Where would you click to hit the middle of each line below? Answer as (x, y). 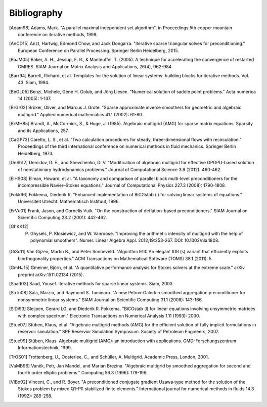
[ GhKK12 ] (19, 226)
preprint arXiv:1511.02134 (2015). (51, 274)
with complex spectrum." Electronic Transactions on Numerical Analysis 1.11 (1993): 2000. (109, 316)
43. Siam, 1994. (34, 83)
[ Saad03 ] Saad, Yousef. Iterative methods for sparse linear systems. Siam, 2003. (91, 284)
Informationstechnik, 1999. (45, 348)
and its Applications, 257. (44, 131)
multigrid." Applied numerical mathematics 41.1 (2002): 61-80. (81, 114)
